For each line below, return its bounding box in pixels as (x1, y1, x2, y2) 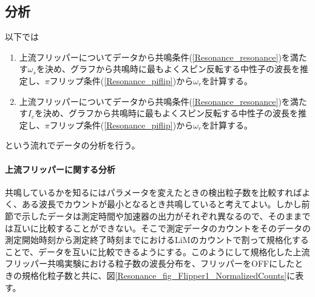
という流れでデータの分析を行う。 (5, 139, 140, 152)
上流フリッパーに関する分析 (5, 162, 115, 175)
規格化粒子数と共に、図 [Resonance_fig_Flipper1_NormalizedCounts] (21, 269, 287, 281)
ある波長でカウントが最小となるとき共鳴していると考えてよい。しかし (21, 198, 302, 210)
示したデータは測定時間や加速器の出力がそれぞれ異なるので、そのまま (21, 209, 302, 222)
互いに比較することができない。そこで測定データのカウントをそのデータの (13, 221, 311, 234)
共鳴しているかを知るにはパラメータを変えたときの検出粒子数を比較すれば (5, 185, 302, 198)
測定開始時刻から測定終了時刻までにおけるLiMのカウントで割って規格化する (5, 233, 309, 246)
